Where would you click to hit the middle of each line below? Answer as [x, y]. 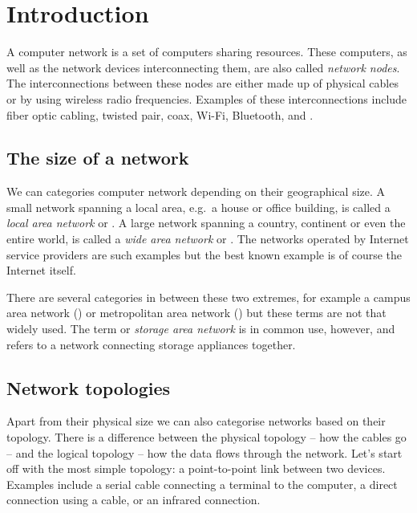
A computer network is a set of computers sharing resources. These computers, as [207, 52]
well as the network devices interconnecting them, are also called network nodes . [203, 67]
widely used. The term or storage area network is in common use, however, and [201, 329]
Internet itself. [41, 270]
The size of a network [98, 158]
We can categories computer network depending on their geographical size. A [196, 191]
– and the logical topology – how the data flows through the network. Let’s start [204, 452]
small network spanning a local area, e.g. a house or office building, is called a [198, 207]
